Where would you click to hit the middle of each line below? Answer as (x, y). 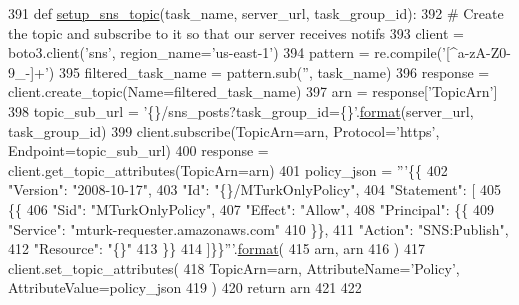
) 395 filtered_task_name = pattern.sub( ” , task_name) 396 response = (269, 71)
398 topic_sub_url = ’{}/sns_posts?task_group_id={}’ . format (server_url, (241, 110)
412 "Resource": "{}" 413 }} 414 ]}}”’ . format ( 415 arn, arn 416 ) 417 (216, 248)
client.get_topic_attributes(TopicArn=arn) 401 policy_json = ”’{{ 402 (228, 169)
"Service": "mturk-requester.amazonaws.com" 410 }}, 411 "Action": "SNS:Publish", (258, 228)
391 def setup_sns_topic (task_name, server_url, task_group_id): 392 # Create (256, 13)
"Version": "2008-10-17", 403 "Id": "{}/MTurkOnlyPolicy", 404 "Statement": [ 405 (254, 189)
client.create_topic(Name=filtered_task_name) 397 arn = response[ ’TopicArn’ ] (253, 91)
